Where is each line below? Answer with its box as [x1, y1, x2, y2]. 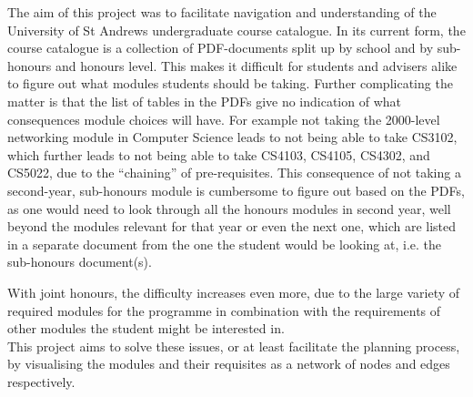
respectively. [7, 372, 75, 391]
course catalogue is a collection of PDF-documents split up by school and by [7, 38, 434, 57]
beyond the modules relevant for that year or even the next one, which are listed [7, 217, 457, 236]
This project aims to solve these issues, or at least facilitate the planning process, [7, 336, 460, 355]
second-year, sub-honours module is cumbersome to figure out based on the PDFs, [7, 180, 465, 199]
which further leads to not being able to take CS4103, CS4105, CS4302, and [7, 145, 430, 164]
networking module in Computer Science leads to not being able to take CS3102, [7, 127, 458, 147]
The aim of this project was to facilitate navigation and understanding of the [7, 3, 437, 21]
